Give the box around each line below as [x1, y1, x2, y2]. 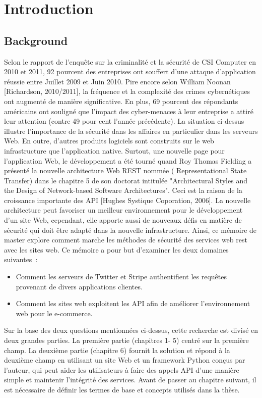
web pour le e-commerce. [16, 308, 93, 318]
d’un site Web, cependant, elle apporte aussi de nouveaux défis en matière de [4, 215, 242, 225]
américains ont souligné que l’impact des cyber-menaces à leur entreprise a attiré [4, 106, 253, 116]
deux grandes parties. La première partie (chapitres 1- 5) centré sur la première [4, 335, 249, 345]
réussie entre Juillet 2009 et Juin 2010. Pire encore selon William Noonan [4, 76, 231, 86]
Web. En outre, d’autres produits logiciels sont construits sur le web [4, 135, 214, 146]
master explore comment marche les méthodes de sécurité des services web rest [4, 234, 247, 245]
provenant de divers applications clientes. [16, 281, 143, 291]
